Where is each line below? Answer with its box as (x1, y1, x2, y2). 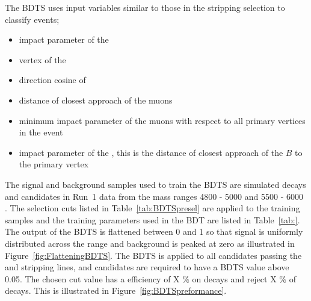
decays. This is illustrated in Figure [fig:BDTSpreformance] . (5, 284, 227, 297)
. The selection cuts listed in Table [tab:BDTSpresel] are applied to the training (5, 202, 300, 214)
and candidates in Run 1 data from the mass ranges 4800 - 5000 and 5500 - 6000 (5, 190, 303, 202)
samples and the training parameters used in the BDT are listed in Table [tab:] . (5, 213, 300, 226)
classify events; (5, 13, 60, 25)
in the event (19, 126, 63, 138)
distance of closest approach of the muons (19, 93, 173, 106)
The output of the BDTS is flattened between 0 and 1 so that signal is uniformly (5, 225, 303, 238)
